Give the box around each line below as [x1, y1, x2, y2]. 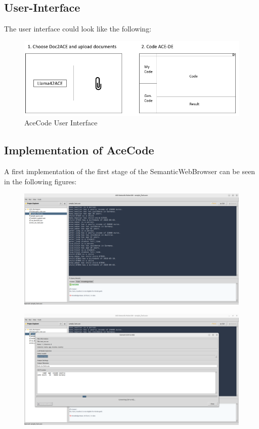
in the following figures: [4, 176, 77, 186]
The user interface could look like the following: [4, 23, 152, 34]
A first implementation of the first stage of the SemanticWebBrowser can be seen [4, 166, 255, 176]
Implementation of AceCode [4, 142, 154, 158]
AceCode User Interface [24, 117, 98, 128]
